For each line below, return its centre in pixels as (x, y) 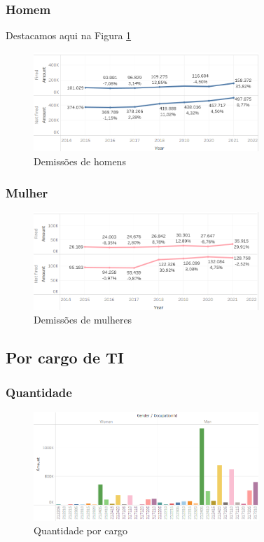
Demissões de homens (80, 161)
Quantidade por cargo (81, 530)
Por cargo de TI (65, 357)
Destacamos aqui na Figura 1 (69, 35)
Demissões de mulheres (83, 320)
